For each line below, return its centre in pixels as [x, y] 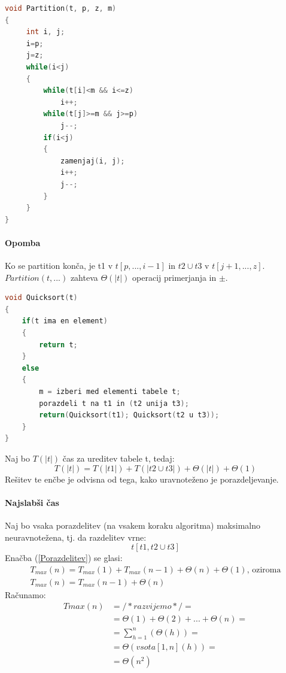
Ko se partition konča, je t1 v [59, 266]
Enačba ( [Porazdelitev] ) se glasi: [64, 558]
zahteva [84, 277]
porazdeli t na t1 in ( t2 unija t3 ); [114, 403]
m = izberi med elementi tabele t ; [110, 392]
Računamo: [25, 594]
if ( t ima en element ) [65, 321]
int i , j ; [45, 32]
